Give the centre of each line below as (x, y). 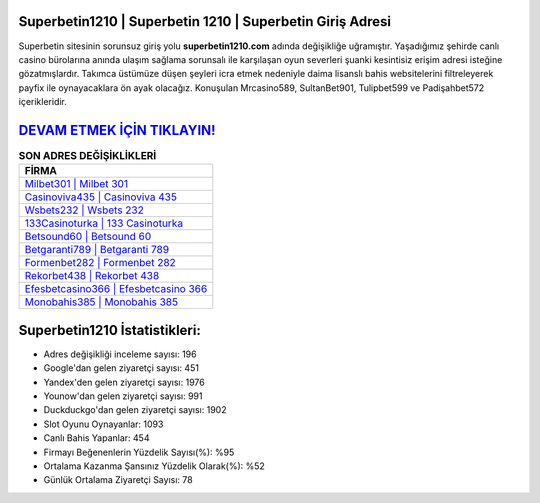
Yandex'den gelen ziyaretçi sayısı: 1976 (124, 382)
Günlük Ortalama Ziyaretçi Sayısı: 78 (118, 480)
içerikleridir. (42, 102)
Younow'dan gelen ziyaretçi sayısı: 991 (123, 396)
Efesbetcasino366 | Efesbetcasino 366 (116, 289)
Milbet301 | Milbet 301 (76, 184)
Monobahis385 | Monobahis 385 (101, 302)
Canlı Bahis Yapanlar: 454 (96, 438)
